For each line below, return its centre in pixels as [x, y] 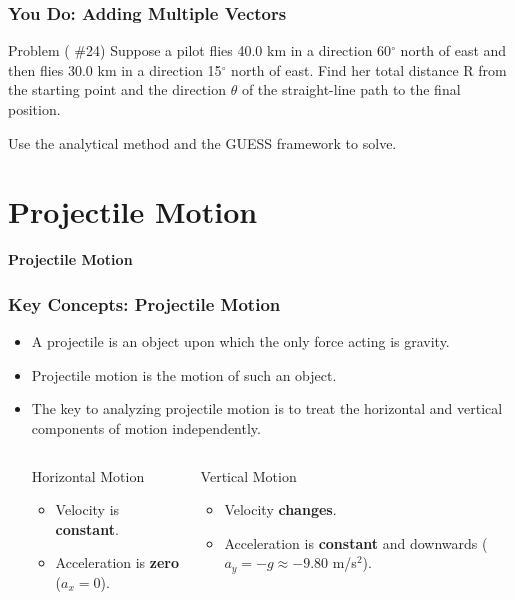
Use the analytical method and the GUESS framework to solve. [202, 142]
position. [34, 109]
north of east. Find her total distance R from [369, 69]
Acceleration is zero [117, 562]
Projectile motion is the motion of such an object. [184, 374]
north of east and [453, 50]
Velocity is [87, 509]
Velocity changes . [280, 509]
